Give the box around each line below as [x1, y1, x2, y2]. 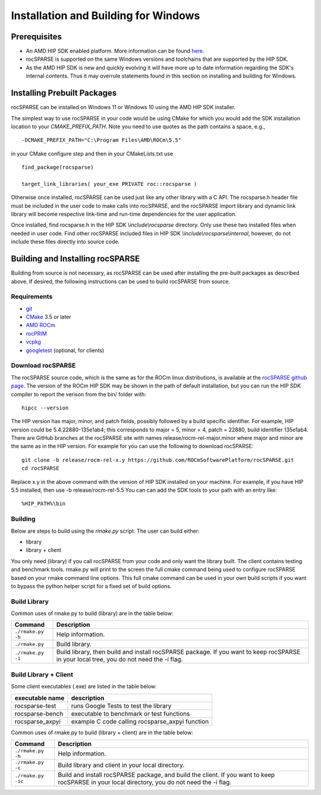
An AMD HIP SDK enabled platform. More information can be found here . [26, 48, 204, 55]
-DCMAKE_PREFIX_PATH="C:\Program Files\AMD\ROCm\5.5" [21, 137, 181, 144]
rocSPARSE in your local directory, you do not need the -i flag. [57, 778, 232, 786]
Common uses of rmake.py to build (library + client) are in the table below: [11, 729, 193, 736]
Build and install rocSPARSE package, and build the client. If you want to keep [57, 771, 275, 779]
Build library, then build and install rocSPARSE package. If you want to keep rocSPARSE [56, 648, 301, 656]
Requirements [11, 293, 53, 301]
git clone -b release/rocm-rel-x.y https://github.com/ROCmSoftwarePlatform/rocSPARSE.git [21, 456, 294, 463]
